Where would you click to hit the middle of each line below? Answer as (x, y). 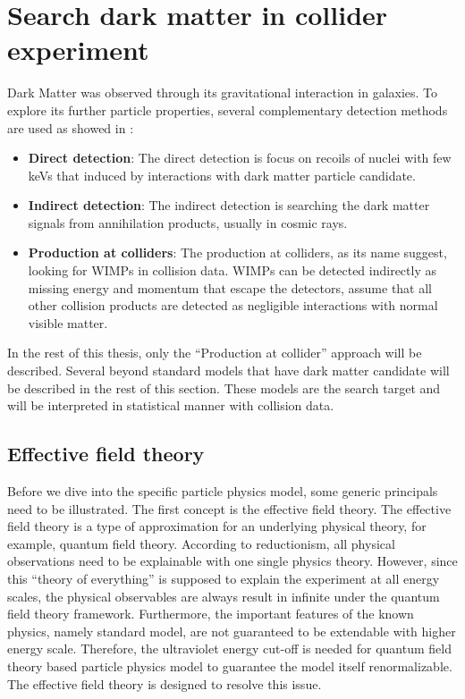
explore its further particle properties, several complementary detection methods (228, 109)
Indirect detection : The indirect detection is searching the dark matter (229, 205)
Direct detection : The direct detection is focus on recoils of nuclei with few (240, 158)
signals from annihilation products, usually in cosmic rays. (188, 222)
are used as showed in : (71, 127)
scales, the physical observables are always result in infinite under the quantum (224, 596)
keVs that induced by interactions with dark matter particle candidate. (222, 175)
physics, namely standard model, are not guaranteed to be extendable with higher (232, 631)
